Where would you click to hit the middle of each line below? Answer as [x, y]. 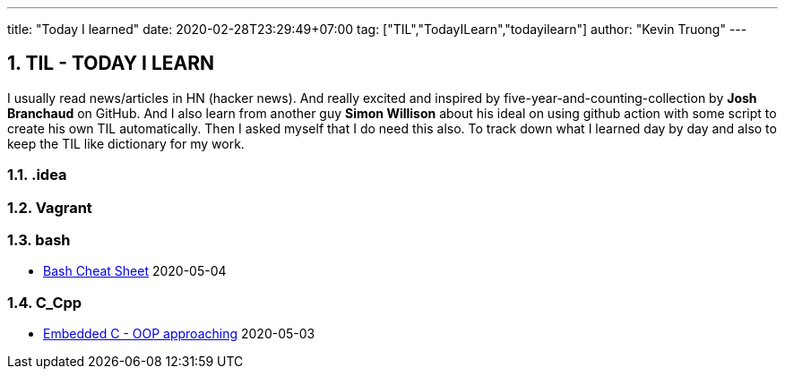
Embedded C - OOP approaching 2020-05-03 [179, 334]
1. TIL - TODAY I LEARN [111, 64]
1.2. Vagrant [50, 207]
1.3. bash [39, 239]
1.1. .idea [37, 175]
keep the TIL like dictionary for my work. [126, 143]
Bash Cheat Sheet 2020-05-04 [135, 271]
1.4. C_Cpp [45, 302]
